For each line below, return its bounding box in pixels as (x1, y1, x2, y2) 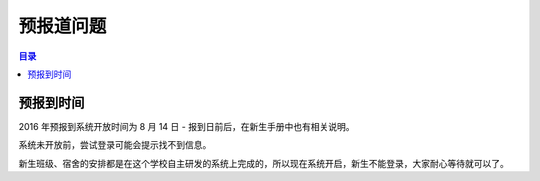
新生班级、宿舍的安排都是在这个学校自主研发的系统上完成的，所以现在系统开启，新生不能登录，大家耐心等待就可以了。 (18, 157, 509, 169)
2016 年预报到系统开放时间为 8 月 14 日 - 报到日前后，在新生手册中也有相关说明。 (18, 120, 355, 132)
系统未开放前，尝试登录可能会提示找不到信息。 (18, 139, 212, 151)
